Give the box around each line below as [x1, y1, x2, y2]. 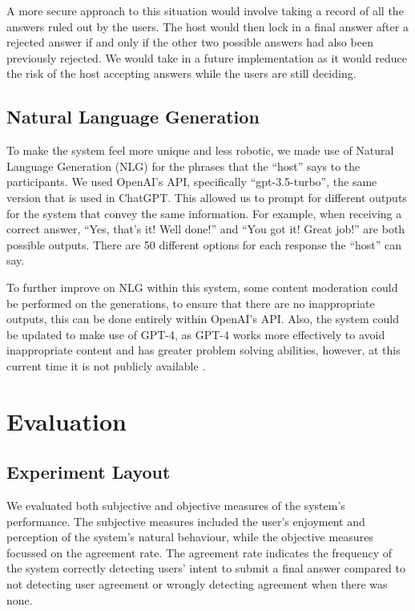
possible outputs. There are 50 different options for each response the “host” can [6, 236, 402, 253]
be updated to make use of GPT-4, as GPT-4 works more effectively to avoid [6, 326, 385, 342]
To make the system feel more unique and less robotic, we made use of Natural [6, 142, 394, 159]
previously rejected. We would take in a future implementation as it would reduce [6, 49, 408, 66]
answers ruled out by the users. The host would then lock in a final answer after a [6, 18, 409, 34]
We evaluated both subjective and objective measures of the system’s [6, 497, 345, 514]
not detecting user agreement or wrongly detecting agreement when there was [6, 576, 388, 593]
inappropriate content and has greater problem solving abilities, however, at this [6, 342, 401, 358]
